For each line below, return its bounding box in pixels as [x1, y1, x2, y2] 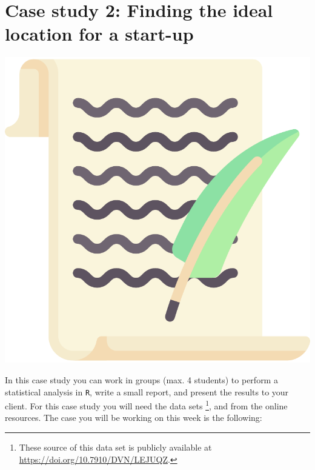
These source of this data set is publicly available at [19, 441, 212, 453]
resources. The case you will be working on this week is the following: [5, 411, 262, 424]
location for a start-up [5, 21, 194, 46]
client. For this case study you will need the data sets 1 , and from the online [5, 398, 288, 412]
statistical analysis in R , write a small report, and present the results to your [5, 385, 289, 398]
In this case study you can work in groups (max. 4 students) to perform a [5, 373, 278, 386]
